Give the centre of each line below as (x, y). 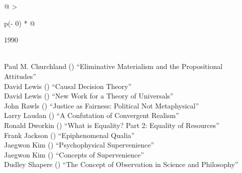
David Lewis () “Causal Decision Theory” (68, 86)
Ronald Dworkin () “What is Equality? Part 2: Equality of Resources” (112, 125)
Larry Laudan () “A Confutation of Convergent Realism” (92, 115)
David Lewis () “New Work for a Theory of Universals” (89, 96)
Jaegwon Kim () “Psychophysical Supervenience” (79, 145)
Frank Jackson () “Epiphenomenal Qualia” (69, 135)
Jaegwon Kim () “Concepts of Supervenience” (74, 154)
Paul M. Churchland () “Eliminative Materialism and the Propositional (113, 66)
